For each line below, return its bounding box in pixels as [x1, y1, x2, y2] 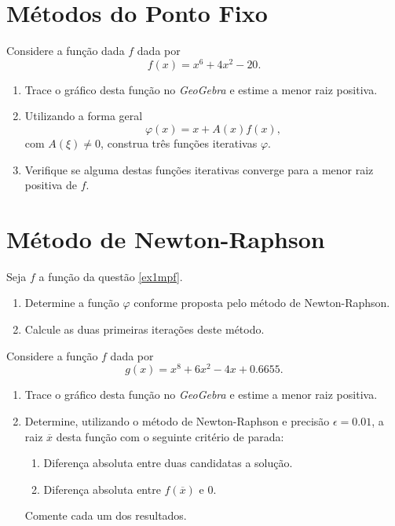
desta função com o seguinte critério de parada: [56, 428, 284, 444]
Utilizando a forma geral [24, 108, 143, 124]
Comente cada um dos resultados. [24, 507, 187, 524]
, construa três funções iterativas [101, 134, 258, 151]
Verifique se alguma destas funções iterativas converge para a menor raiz [24, 161, 374, 177]
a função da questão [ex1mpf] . [38, 268, 183, 284]
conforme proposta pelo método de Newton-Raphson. [133, 294, 390, 311]
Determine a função [24, 294, 119, 311]
